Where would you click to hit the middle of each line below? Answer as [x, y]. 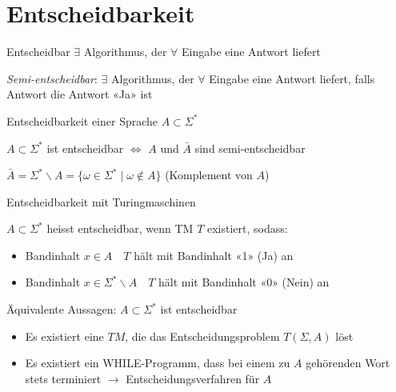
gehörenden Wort [348, 363]
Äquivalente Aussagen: [62, 309]
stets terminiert [63, 378]
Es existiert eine [64, 336]
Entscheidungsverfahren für [193, 378]
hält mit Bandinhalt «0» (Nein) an [244, 282]
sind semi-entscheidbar [250, 148]
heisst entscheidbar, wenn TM [120, 228]
